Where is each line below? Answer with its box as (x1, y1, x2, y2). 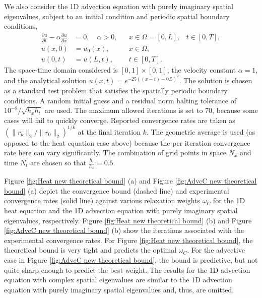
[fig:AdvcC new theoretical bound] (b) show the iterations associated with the (4, 225, 244, 235)
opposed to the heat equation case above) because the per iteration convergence (4, 137, 250, 148)
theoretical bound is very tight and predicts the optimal (4, 245, 177, 255)
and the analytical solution (4, 75, 87, 86)
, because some (212, 105, 258, 115)
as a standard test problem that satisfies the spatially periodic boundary (4, 85, 228, 95)
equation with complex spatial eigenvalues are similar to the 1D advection (4, 274, 232, 285)
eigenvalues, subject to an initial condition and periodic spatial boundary (4, 11, 230, 21)
